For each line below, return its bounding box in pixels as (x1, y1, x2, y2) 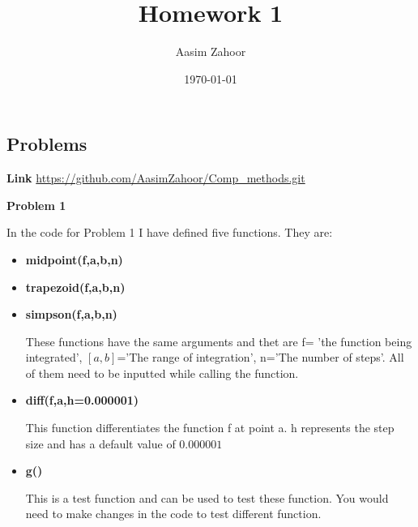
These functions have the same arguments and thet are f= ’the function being (25, 332, 412, 349)
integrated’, (25, 349, 83, 366)
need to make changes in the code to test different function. (25, 505, 322, 522)
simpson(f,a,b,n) (25, 306, 117, 323)
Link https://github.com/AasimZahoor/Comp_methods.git (6, 169, 305, 186)
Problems (6, 131, 87, 156)
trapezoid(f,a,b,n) (25, 278, 126, 295)
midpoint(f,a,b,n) (25, 251, 123, 268)
